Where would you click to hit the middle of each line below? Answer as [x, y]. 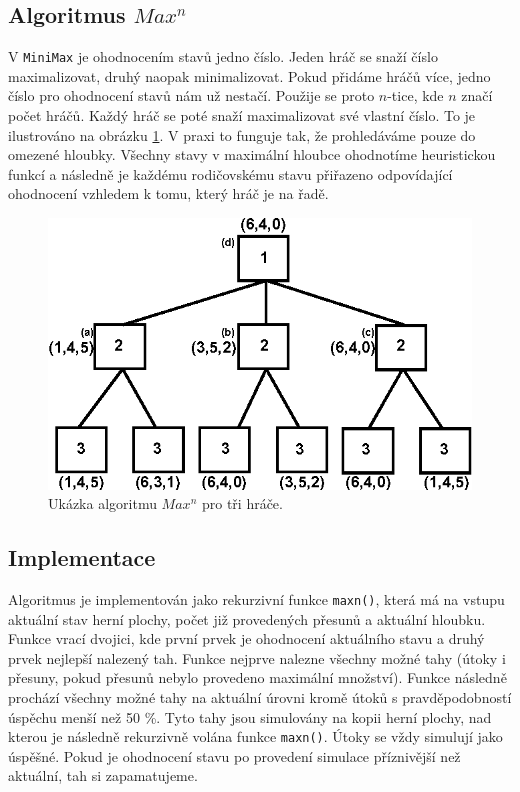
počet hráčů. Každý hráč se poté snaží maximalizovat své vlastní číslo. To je [242, 115]
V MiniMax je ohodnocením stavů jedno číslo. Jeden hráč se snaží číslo [223, 56]
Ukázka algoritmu [102, 503]
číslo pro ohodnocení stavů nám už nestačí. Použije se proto [191, 95]
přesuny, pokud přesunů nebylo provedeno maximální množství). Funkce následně [257, 677]
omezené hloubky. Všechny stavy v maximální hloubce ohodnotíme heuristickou [252, 154]
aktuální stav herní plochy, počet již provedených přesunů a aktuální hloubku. [247, 618]
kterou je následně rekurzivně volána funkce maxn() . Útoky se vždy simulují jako [255, 736]
